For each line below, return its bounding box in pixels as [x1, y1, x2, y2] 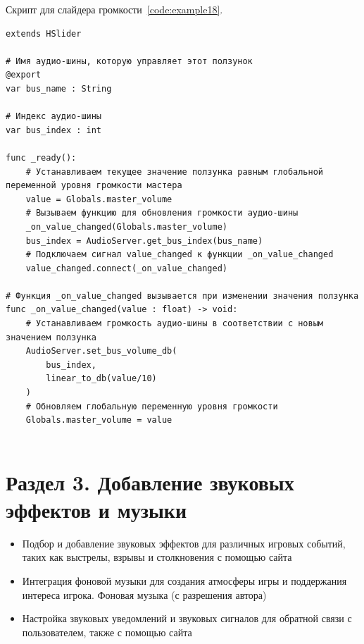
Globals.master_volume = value [25, 415, 172, 426]
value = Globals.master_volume [25, 194, 172, 204]
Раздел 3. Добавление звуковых [6, 467, 294, 496]
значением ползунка [6, 332, 96, 342]
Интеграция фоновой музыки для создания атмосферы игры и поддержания [22, 573, 347, 588]
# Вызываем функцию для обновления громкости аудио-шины [25, 208, 299, 218]
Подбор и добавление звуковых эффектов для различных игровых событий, [22, 535, 346, 550]
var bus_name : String [6, 83, 112, 94]
